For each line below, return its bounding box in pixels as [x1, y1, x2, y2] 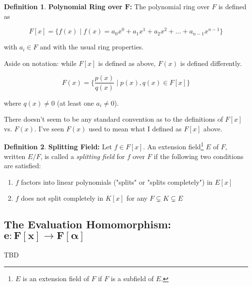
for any [126, 193, 148, 203]
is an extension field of [22, 273, 89, 283]
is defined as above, [98, 58, 156, 68]
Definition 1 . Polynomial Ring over [4, 1, 123, 11]
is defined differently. [180, 58, 242, 68]
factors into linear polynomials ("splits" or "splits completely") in [21, 176, 213, 187]
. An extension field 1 [143, 140, 204, 151]
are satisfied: [4, 160, 41, 171]
